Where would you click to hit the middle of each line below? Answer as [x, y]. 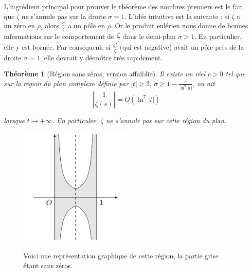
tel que [235, 74]
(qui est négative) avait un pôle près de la [182, 46]
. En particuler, [75, 120]
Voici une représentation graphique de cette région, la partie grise [121, 256]
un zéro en [19, 26]
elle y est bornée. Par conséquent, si [57, 46]
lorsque [14, 120]
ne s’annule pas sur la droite [64, 16]
